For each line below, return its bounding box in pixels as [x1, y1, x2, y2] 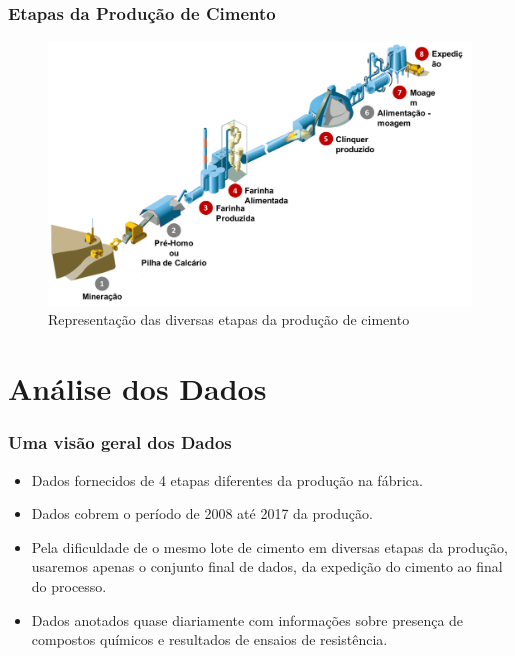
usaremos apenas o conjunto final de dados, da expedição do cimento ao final [31, 556, 503, 577]
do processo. [31, 575, 107, 596]
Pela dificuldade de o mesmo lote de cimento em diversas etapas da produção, [31, 536, 508, 557]
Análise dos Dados [8, 368, 267, 409]
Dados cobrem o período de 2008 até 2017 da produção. [31, 503, 373, 524]
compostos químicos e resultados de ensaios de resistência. [31, 629, 388, 650]
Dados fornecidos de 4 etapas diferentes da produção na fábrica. [31, 469, 423, 490]
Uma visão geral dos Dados [8, 430, 232, 455]
